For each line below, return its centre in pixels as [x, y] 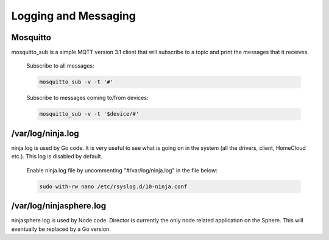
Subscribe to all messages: [60, 66]
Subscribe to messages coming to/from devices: [87, 98]
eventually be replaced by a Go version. [61, 229]
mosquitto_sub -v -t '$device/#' [89, 114]
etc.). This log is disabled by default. [57, 157]
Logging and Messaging [74, 16]
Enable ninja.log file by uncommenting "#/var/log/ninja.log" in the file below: [122, 170]
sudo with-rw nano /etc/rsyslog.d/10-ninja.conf [113, 186]
